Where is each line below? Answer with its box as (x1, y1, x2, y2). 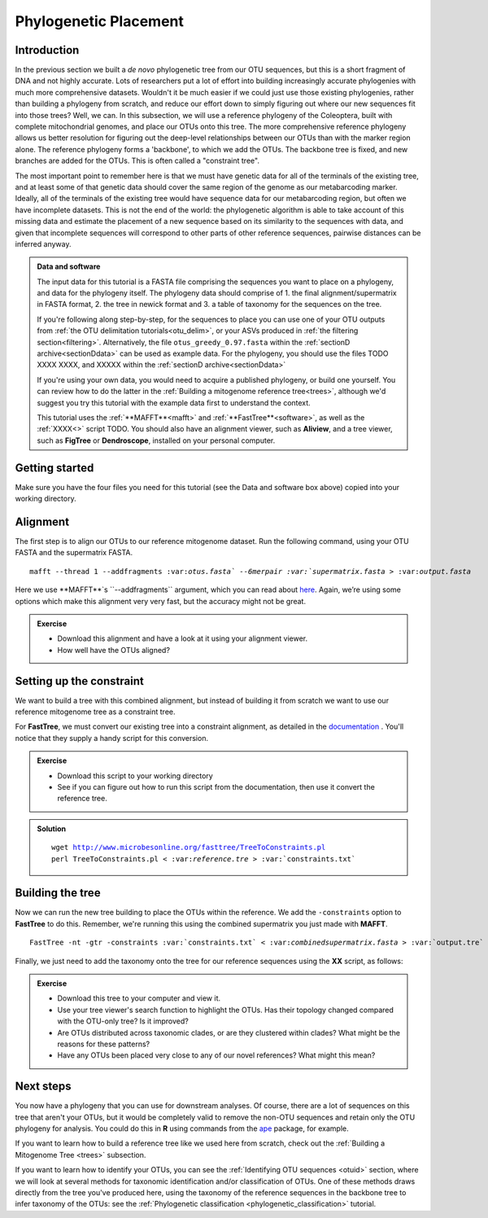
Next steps (15, 1080, 72, 1093)
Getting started (15, 461, 94, 475)
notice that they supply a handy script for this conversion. (15, 733, 209, 743)
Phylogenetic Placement (15, 12, 185, 30)
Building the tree (15, 886, 101, 900)
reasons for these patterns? (57, 1039, 150, 1049)
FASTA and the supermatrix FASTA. (15, 548, 133, 558)
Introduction (15, 43, 80, 57)
